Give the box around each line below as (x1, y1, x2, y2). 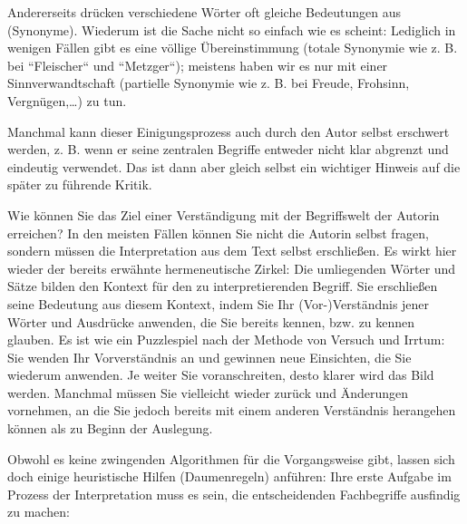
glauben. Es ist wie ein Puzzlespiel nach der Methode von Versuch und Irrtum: (7, 330, 445, 349)
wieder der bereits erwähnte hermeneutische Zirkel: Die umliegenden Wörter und (7, 258, 456, 277)
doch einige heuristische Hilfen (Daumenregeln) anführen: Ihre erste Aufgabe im (7, 467, 452, 486)
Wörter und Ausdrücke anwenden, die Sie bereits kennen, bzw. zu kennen (7, 312, 415, 331)
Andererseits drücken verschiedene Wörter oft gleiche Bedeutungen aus (7, 3, 401, 21)
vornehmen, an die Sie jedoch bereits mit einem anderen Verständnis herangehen (7, 401, 456, 420)
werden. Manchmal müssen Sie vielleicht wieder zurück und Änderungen (7, 383, 409, 402)
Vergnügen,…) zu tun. (7, 91, 127, 110)
